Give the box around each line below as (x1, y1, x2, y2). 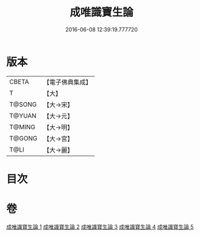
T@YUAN (9, 111, 37, 120)
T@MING (9, 123, 36, 131)
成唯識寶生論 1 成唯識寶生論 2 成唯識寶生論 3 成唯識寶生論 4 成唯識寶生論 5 (6, 223, 194, 230)
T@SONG (9, 100, 37, 109)
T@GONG (9, 134, 37, 142)
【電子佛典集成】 (43, 78, 92, 86)
